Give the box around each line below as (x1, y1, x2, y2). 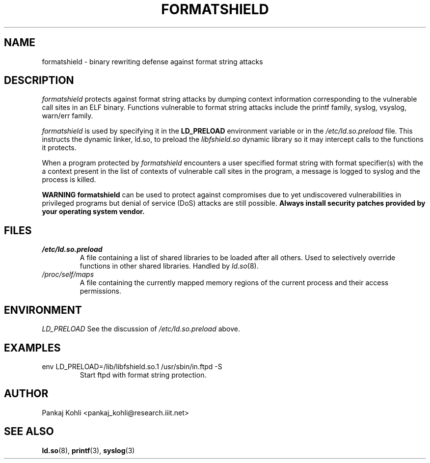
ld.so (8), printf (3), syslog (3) (42, 446, 135, 455)
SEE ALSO (4, 425, 54, 438)
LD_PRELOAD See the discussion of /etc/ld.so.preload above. (42, 325, 241, 333)
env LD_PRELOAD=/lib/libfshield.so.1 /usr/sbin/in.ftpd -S (42, 362, 222, 371)
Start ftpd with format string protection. (80, 370, 207, 379)
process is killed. (42, 175, 96, 184)
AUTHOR (4, 387, 49, 400)
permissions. (80, 287, 121, 296)
